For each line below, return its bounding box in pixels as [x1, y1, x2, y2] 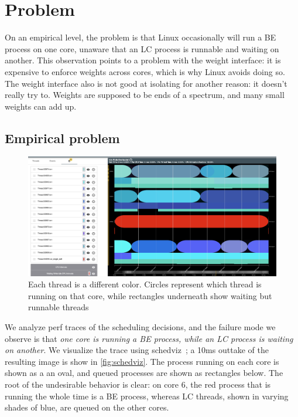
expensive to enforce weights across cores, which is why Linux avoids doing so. [5, 65, 285, 77]
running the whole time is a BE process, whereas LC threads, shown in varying [5, 389, 289, 402]
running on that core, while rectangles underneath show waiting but [28, 289, 272, 301]
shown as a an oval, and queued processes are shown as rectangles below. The [5, 367, 283, 379]
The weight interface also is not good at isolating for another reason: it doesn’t [5, 77, 287, 89]
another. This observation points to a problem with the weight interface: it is [5, 54, 281, 66]
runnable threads [28, 301, 89, 313]
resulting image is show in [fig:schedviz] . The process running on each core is [5, 355, 279, 367]
